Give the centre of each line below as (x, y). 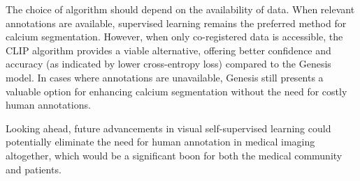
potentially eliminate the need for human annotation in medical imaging (160, 142)
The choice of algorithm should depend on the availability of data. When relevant (180, 9)
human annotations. (48, 105)
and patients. (34, 169)
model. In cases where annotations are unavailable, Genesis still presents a (165, 77)
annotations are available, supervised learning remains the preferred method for (176, 23)
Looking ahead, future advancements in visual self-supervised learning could (168, 128)
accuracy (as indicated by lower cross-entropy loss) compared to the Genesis (168, 64)
